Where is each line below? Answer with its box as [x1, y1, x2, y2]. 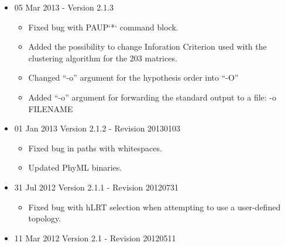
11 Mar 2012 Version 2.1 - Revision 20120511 [14, 231, 176, 244]
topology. [28, 212, 61, 224]
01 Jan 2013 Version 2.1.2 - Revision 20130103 [14, 122, 181, 134]
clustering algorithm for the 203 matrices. [28, 51, 177, 64]
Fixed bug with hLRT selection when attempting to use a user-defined [28, 200, 281, 213]
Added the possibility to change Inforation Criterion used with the [28, 40, 267, 53]
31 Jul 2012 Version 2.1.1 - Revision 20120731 [14, 181, 178, 193]
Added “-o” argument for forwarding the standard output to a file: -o [28, 91, 277, 103]
